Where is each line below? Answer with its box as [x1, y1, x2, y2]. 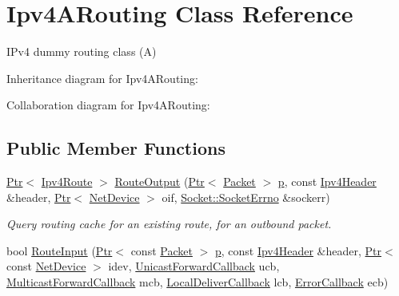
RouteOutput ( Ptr [114, 173, 205, 190]
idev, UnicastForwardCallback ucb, [108, 258, 280, 274]
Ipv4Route [41, 173, 93, 190]
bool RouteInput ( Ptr [6, 242, 113, 259]
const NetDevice [6, 258, 86, 274]
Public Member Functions [6, 136, 225, 160]
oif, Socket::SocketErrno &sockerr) [162, 188, 330, 205]
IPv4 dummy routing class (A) [6, 43, 157, 60]
